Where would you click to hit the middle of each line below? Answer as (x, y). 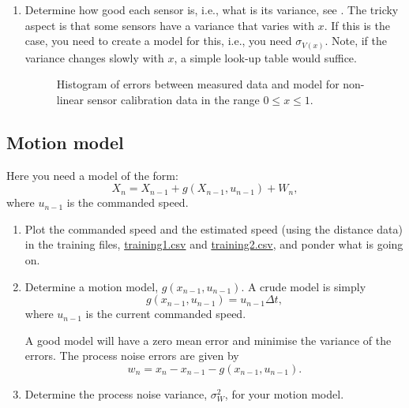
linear (70, 99)
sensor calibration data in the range (173, 99)
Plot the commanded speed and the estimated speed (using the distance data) (214, 228)
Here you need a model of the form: (92, 175)
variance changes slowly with (94, 57)
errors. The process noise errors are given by (132, 356)
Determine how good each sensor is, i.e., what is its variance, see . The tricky (212, 9)
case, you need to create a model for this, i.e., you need (158, 41)
